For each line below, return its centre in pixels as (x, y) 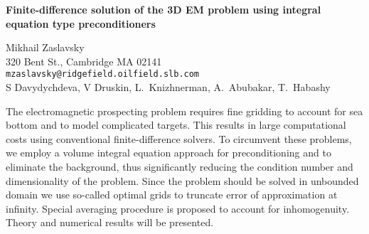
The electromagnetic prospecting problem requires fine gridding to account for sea (184, 111)
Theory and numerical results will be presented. (110, 222)
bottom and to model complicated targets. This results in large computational (176, 125)
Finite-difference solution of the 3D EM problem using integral (164, 9)
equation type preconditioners (81, 23)
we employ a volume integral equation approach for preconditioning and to (169, 153)
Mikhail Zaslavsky (45, 47)
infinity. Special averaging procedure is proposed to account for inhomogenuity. (178, 208)
